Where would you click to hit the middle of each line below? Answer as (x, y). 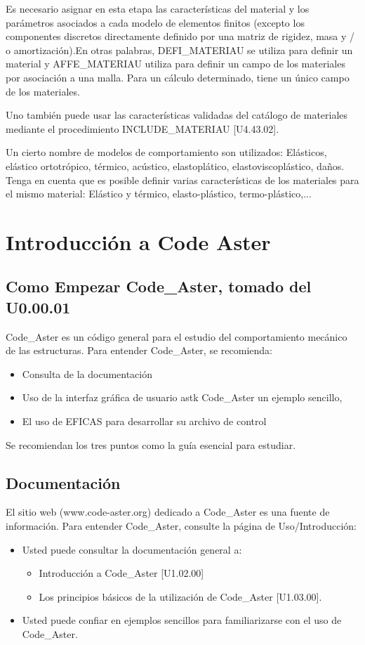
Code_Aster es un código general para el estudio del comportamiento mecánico (177, 336)
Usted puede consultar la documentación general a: (132, 549)
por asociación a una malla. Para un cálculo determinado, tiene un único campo (178, 77)
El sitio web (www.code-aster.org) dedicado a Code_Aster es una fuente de (168, 512)
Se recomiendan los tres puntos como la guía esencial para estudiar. (151, 444)
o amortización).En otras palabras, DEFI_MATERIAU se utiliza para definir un (179, 50)
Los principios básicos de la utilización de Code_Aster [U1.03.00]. (180, 596)
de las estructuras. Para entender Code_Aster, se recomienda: (139, 350)
